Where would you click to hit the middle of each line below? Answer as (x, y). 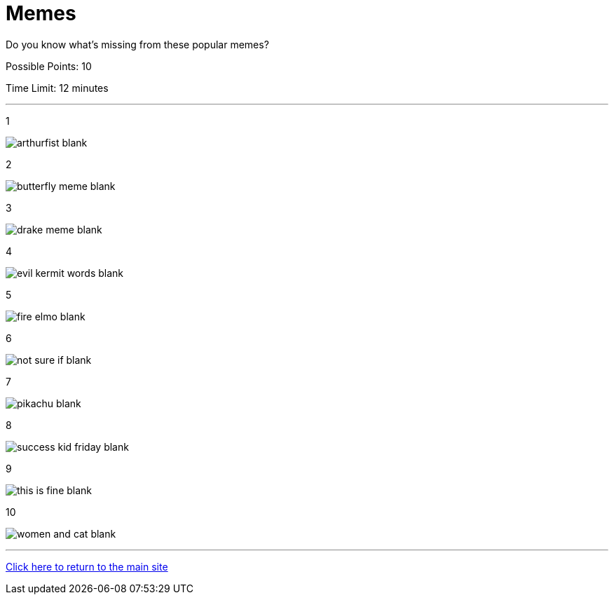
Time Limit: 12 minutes (57, 88)
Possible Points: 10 (49, 66)
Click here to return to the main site (87, 566)
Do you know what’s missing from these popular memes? (137, 44)
